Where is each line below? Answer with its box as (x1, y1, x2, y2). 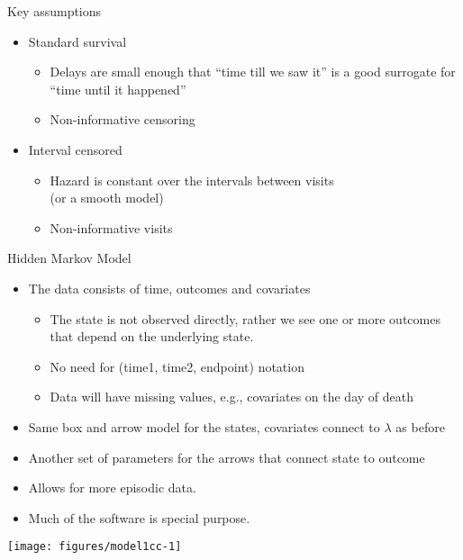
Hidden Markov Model (7, 248, 132, 267)
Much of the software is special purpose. (28, 508, 250, 527)
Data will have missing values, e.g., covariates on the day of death (50, 387, 413, 406)
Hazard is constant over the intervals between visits (50, 170, 334, 189)
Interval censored (28, 140, 123, 158)
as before (395, 417, 445, 436)
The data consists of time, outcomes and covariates (28, 278, 311, 297)
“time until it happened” (50, 79, 186, 98)
